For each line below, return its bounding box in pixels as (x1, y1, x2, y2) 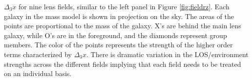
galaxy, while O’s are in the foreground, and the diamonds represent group (4, 30, 227, 40)
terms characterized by (4, 49, 72, 59)
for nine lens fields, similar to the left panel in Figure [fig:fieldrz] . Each (19, 1, 230, 11)
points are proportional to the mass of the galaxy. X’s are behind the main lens (4, 20, 241, 31)
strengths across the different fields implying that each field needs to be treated (4, 59, 241, 69)
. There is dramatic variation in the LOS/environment (86, 49, 249, 59)
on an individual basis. (4, 68, 72, 79)
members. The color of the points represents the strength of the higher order (4, 40, 233, 50)
